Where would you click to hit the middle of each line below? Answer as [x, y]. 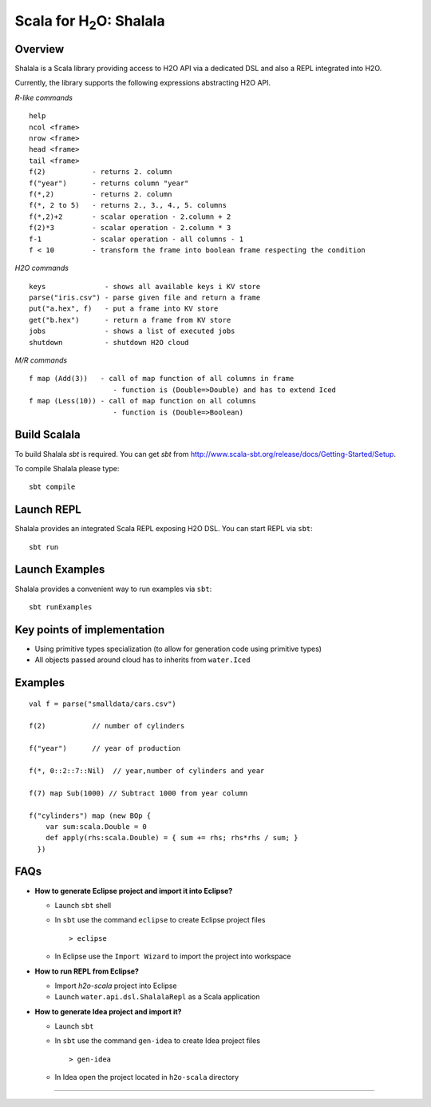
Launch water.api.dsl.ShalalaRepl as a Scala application [157, 997]
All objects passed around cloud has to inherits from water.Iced [142, 660]
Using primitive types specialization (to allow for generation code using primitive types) [178, 649]
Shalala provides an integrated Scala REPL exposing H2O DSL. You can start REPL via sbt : [164, 529]
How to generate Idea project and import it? [108, 1011]
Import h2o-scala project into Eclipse [116, 986]
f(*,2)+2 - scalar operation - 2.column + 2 [130, 216]
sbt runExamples [61, 607]
